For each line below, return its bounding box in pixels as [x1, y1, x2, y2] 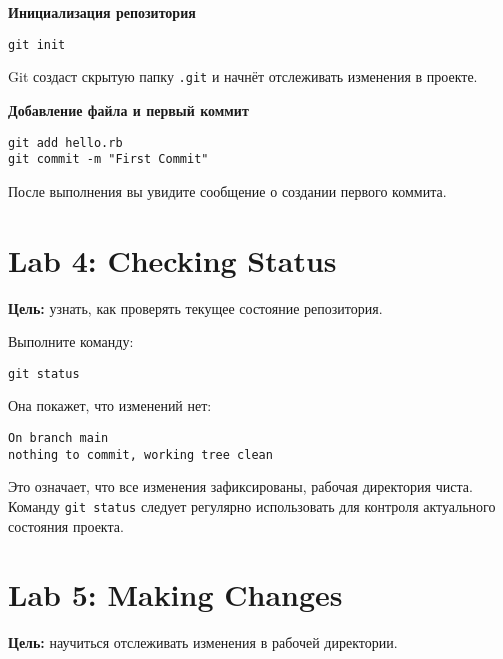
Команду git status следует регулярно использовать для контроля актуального [8, 495, 496, 516]
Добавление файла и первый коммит [8, 99, 249, 120]
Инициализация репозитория [8, 2, 196, 22]
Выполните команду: [8, 331, 134, 352]
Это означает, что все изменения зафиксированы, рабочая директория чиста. [8, 476, 473, 497]
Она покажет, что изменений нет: [8, 395, 212, 416]
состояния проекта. [8, 515, 124, 536]
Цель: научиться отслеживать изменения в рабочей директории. [8, 632, 398, 653]
